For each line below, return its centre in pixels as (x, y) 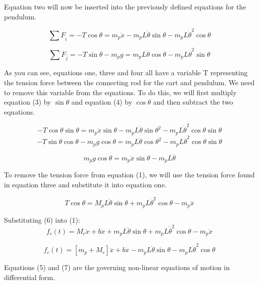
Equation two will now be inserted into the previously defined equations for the (125, 6)
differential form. (30, 277)
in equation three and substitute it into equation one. (85, 184)
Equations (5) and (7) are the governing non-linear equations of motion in (117, 267)
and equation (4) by (102, 102)
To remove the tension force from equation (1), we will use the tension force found (129, 175)
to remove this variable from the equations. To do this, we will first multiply (121, 92)
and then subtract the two (193, 102)
